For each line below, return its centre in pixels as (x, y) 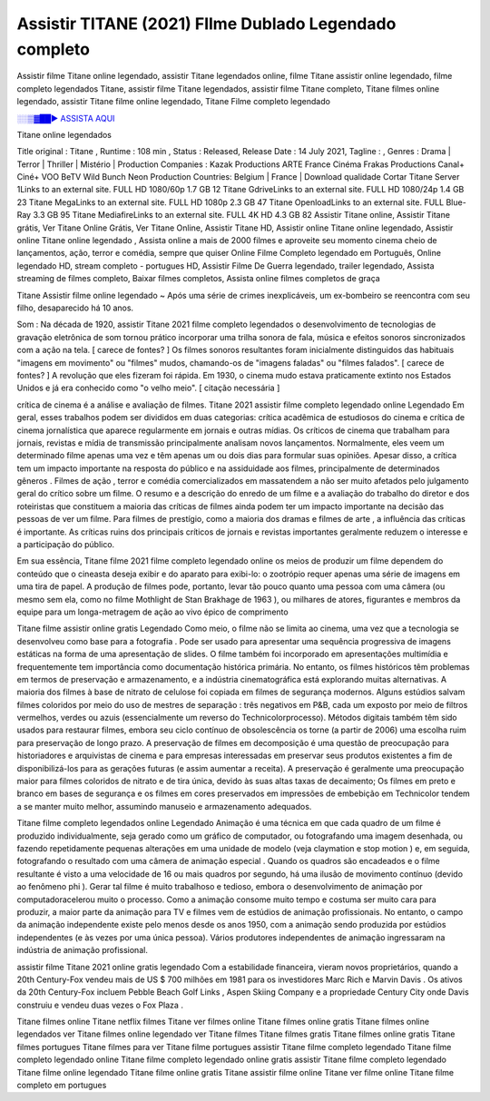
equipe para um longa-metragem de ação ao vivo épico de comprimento (153, 612)
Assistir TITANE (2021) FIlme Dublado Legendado (206, 24)
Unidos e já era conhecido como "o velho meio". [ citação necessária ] (148, 388)
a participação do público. (66, 545)
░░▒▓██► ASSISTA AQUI (66, 118)
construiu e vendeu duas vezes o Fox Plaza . (100, 1005)
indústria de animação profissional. (83, 950)
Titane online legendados (64, 134)
